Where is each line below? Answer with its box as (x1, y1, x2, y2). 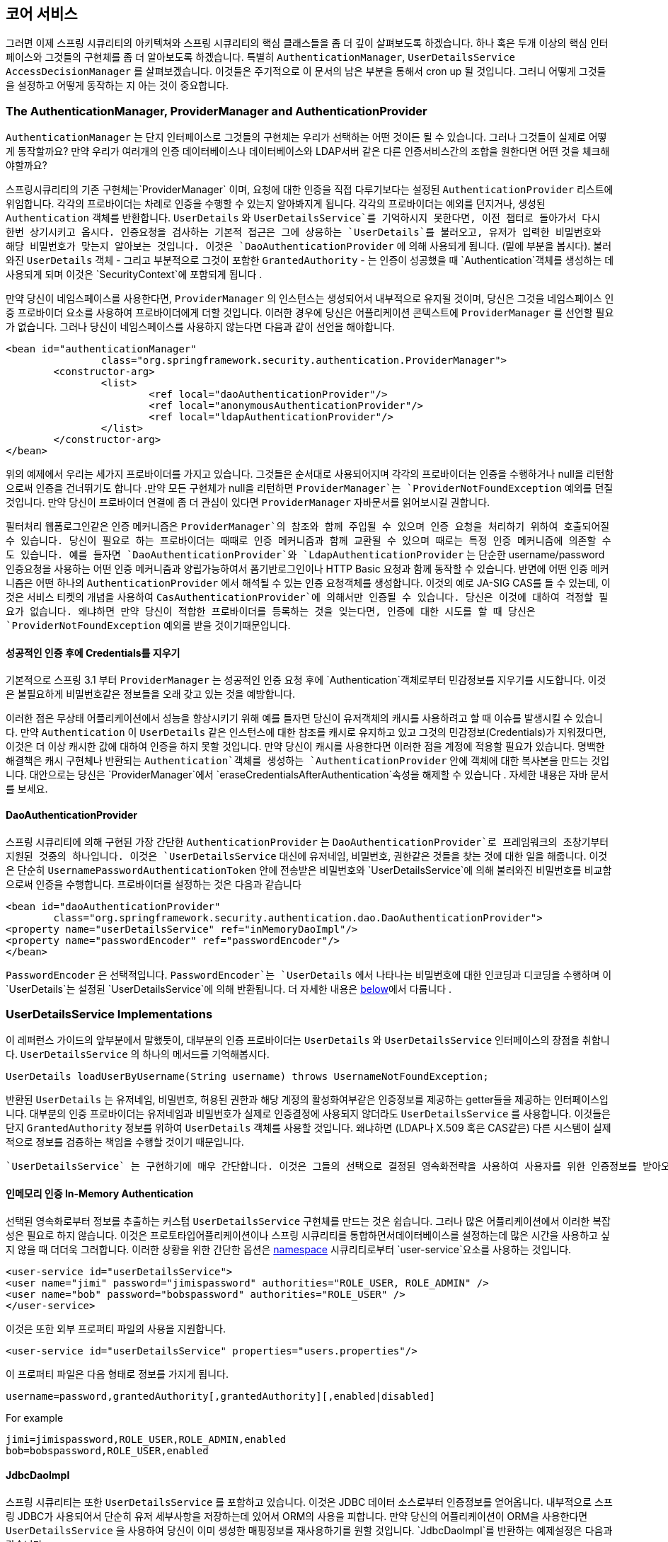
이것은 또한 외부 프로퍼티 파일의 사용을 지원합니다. (6, 1322, 226, 1335)
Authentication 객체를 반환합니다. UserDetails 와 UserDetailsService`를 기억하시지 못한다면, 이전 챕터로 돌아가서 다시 (6, 212, 601, 224)
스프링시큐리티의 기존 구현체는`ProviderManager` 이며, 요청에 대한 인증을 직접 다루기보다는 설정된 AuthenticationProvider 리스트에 (6, 183, 614, 196)
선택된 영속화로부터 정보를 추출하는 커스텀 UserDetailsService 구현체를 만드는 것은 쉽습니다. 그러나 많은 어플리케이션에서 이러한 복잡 (6, 1214, 611, 1227)
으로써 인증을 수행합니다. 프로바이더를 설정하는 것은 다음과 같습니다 (6, 878, 301, 890)
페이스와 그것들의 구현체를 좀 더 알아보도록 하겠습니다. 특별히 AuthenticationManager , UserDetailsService (6, 51, 516, 64)
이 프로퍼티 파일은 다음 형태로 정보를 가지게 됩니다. (6, 1367, 229, 1380)
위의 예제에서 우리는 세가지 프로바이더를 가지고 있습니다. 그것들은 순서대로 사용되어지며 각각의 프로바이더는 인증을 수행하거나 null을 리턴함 (6, 468, 614, 481)
